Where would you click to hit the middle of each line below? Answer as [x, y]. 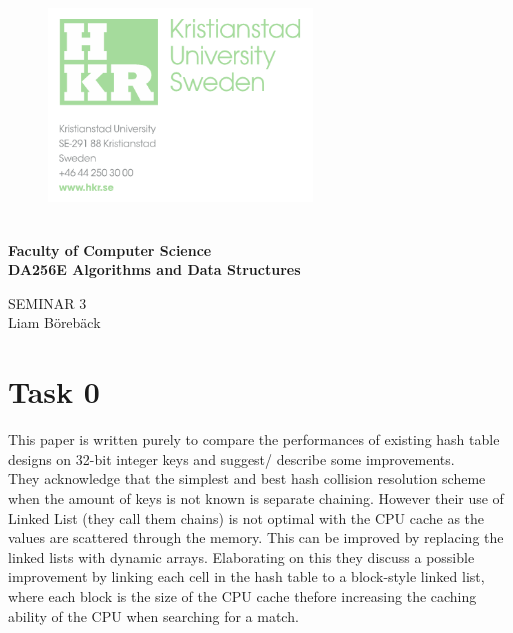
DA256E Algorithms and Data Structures [154, 269]
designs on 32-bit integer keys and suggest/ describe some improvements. [231, 458]
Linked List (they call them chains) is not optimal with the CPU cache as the [246, 517]
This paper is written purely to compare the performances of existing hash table [254, 439]
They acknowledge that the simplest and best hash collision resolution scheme [247, 478]
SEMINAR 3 [47, 302]
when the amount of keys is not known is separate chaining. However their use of [256, 497]
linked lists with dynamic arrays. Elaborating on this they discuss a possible [241, 556]
